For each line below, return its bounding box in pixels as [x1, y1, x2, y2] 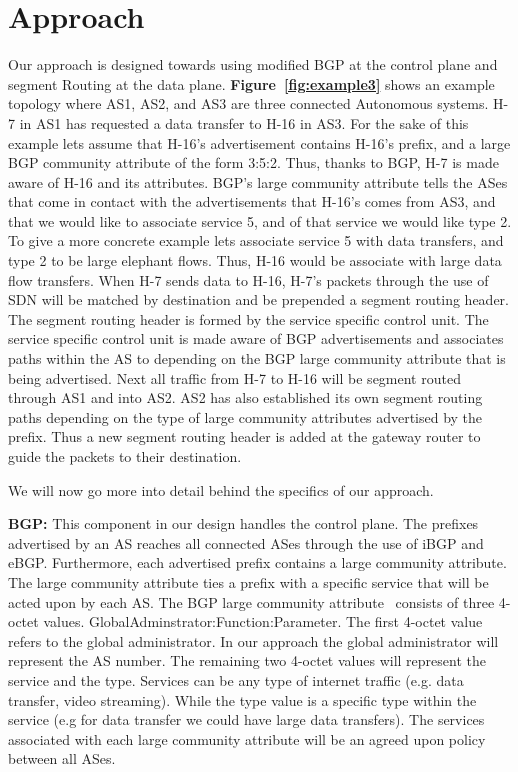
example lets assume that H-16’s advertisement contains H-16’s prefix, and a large [8, 132, 511, 153]
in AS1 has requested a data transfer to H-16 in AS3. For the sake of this [19, 112, 469, 133]
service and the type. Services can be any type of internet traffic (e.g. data [8, 669, 464, 690]
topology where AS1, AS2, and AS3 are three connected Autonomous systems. [8, 93, 489, 114]
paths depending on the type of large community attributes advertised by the [8, 406, 483, 427]
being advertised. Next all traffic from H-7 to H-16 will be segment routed [8, 367, 461, 388]
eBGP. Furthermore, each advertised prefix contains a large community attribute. [8, 552, 507, 573]
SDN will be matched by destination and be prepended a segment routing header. [8, 289, 509, 310]
